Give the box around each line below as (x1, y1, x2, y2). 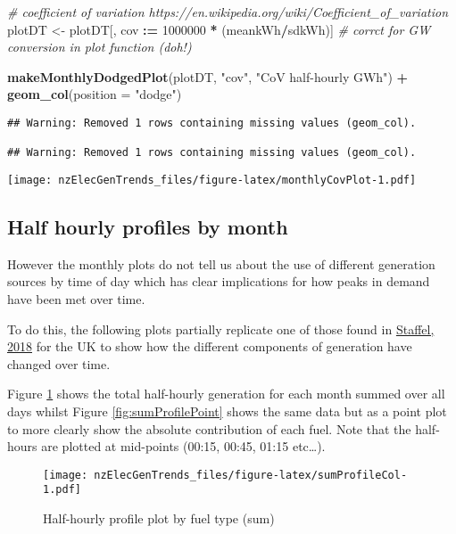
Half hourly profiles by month (7, 212, 288, 240)
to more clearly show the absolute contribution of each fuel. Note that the (7, 419, 411, 438)
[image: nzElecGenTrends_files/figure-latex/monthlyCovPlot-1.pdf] (7, 173, 417, 186)
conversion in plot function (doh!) (7, 37, 192, 56)
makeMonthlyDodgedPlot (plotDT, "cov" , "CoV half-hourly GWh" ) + (7, 67, 409, 86)
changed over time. (7, 354, 111, 373)
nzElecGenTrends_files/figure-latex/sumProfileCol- (94, 468, 408, 481)
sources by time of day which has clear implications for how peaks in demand (7, 272, 430, 291)
